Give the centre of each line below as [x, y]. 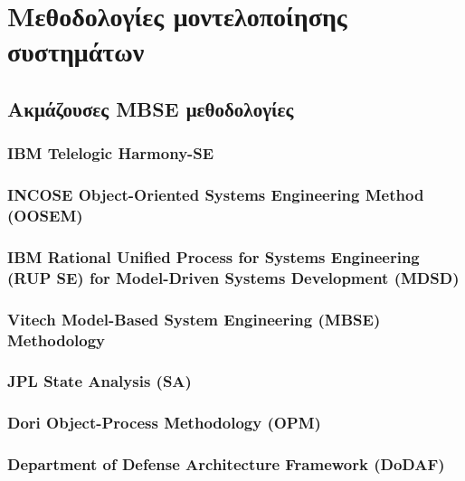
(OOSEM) [45, 216]
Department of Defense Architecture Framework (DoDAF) [226, 464]
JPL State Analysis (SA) [100, 381]
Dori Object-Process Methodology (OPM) [164, 423]
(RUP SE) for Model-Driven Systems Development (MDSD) [233, 277]
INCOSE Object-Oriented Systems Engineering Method [216, 195]
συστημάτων [76, 51]
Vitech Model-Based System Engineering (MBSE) [194, 319]
